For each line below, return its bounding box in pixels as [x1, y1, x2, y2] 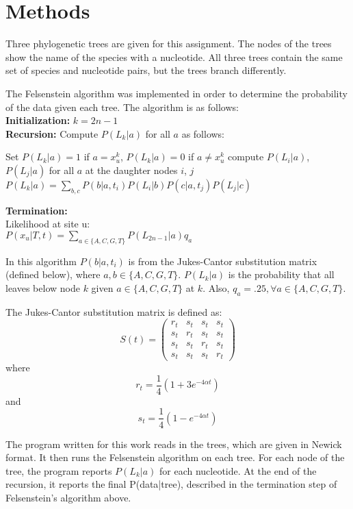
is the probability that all [228, 267, 335, 282]
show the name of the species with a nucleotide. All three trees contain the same [5, 49, 343, 64]
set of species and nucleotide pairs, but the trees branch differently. [5, 63, 287, 77]
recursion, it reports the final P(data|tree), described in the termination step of [5, 477, 337, 491]
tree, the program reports [5, 463, 112, 477]
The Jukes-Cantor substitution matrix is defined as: [5, 304, 222, 319]
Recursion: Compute [5, 126, 99, 140]
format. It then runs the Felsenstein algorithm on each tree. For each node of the [5, 450, 345, 464]
